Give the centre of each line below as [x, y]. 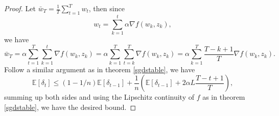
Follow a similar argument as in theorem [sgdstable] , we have [100, 69]
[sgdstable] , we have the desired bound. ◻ [70, 107]
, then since [107, 8]
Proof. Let [20, 8]
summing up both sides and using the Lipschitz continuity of [99, 97]
